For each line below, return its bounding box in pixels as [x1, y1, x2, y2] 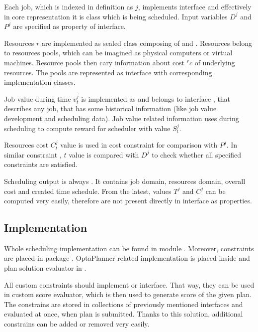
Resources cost [4, 140, 49, 150]
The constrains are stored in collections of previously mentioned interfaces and [4, 299, 243, 309]
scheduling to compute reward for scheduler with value [4, 123, 171, 133]
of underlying [194, 57, 235, 67]
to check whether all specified [152, 149, 241, 160]
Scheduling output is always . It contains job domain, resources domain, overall [4, 175, 246, 186]
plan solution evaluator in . [4, 263, 86, 273]
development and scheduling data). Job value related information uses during [4, 113, 239, 123]
